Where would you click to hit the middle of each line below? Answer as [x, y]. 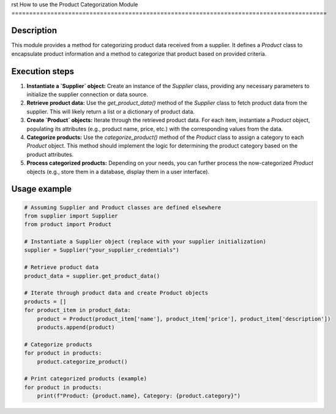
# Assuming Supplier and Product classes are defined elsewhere [123, 207]
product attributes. [50, 154]
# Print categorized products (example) [85, 379]
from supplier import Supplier [71, 216]
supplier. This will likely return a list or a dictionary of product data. [111, 111]
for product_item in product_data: [77, 310]
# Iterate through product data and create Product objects [116, 293]
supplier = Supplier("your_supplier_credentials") [102, 250]
